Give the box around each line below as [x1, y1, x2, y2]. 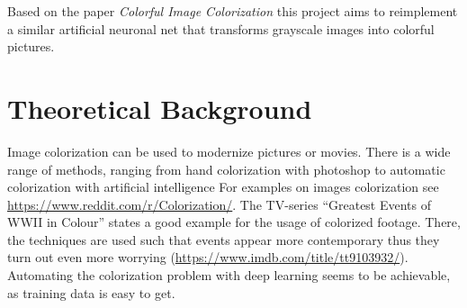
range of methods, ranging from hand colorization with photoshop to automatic [7, 159, 445, 178]
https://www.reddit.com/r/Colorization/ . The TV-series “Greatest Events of [7, 195, 432, 213]
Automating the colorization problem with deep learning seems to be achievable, [7, 266, 451, 285]
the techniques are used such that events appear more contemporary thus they [7, 230, 440, 249]
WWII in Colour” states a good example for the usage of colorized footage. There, [7, 213, 461, 231]
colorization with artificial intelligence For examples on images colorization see [7, 177, 439, 196]
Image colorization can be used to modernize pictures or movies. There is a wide [7, 141, 451, 160]
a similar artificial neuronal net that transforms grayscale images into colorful [7, 19, 435, 38]
